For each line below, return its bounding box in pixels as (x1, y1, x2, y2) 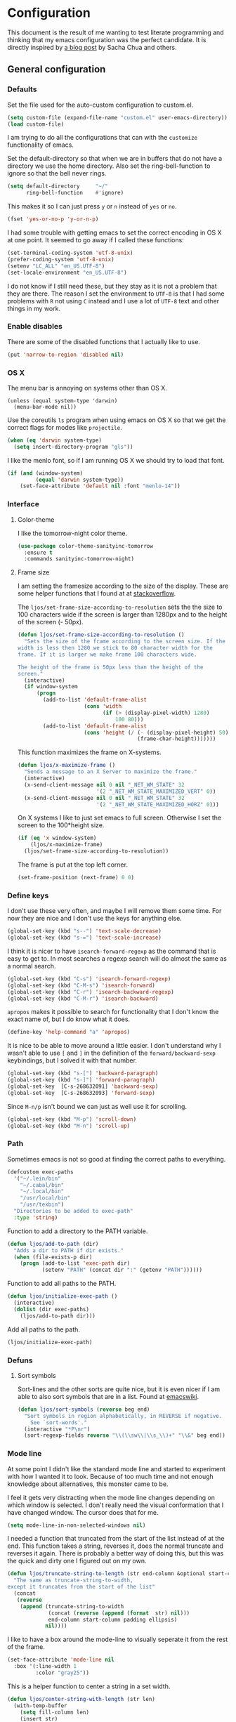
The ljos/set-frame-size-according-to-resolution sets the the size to (17, 603, 223, 612)
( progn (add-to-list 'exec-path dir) (20, 1260, 131, 1267)
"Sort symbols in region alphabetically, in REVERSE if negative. (24, 1412, 223, 1419)
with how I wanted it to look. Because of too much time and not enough (7, 1472, 214, 1480)
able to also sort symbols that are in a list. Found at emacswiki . (17, 1392, 199, 1400)
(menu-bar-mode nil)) (13, 403, 77, 410)
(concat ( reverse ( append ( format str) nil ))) (48, 1610, 190, 1617)
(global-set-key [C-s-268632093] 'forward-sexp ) (7, 1089, 156, 1096)
